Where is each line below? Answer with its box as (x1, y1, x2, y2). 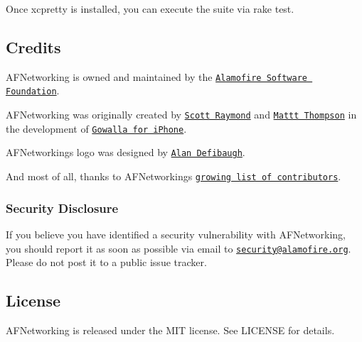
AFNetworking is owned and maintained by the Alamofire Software (6, 69, 307, 84)
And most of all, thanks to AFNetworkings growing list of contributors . (6, 169, 341, 184)
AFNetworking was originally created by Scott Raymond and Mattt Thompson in (6, 107, 357, 122)
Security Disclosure (6, 199, 119, 216)
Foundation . (6, 83, 60, 98)
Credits (6, 35, 61, 57)
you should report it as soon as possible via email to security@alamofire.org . (6, 241, 351, 255)
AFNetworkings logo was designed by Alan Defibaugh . (6, 145, 245, 160)
